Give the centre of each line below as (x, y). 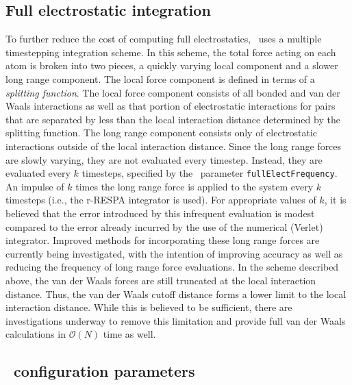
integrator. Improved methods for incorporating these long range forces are (163, 240)
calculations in (36, 334)
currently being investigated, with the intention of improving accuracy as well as (174, 253)
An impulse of (35, 186)
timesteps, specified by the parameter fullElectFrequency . (210, 173)
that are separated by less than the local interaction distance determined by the (173, 119)
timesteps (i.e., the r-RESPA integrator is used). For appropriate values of (161, 200)
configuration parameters (104, 371)
